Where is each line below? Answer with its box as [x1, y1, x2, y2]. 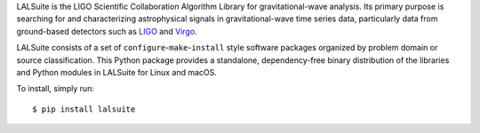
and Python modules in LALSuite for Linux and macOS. [16, 66, 218, 77]
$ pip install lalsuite [32, 104, 136, 114]
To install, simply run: [16, 83, 95, 94]
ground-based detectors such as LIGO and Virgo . [16, 26, 197, 36]
